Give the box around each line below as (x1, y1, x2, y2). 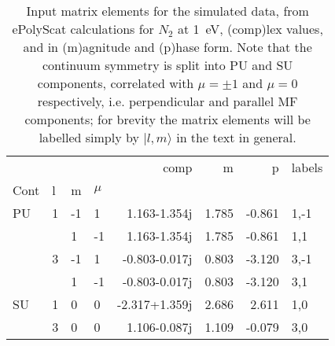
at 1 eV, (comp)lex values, (177, 20, 323, 38)
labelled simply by (39, 128, 139, 146)
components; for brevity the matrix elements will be (24, 110, 311, 128)
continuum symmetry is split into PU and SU (42, 56, 293, 74)
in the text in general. (176, 128, 296, 146)
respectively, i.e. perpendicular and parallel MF (37, 92, 298, 110)
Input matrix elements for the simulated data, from (26, 2, 309, 20)
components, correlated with (37, 74, 194, 92)
